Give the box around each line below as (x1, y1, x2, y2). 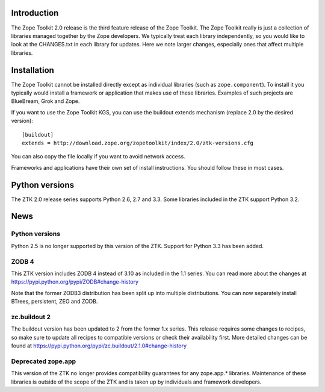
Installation (11, 65, 54, 75)
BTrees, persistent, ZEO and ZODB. (11, 298, 98, 305)
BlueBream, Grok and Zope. (11, 98, 80, 105)
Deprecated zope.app (11, 357, 76, 366)
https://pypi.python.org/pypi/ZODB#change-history (11, 278, 138, 285)
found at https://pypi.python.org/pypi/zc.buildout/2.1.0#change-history (11, 342, 187, 349)
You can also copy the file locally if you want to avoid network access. (11, 153, 186, 160)
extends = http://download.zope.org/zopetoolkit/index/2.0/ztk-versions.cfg (22, 139, 254, 146)
